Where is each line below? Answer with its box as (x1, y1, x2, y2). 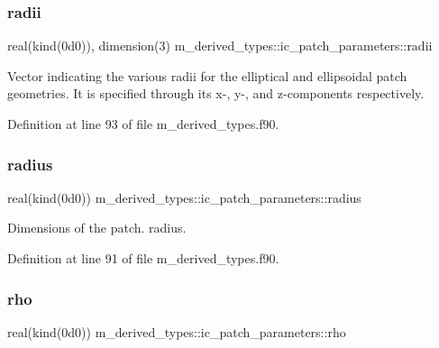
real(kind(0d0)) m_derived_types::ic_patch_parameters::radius (7, 188, 361, 206)
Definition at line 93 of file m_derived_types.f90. (7, 114, 279, 133)
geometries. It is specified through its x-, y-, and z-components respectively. (7, 84, 425, 103)
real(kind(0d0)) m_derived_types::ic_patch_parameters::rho (7, 322, 346, 341)
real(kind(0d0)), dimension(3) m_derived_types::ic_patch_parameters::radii (7, 36, 433, 55)
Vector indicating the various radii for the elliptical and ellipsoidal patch (7, 66, 407, 85)
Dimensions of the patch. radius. (7, 218, 187, 237)
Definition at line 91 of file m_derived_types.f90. (7, 249, 279, 267)
